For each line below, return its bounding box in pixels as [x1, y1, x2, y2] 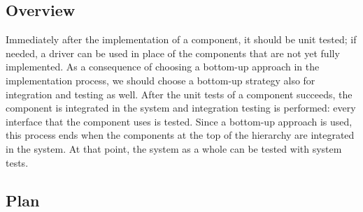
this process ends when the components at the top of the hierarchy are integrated [6, 128, 355, 142]
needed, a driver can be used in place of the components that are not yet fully [6, 45, 340, 60]
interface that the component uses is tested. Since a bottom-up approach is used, [6, 114, 353, 128]
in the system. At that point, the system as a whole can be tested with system [6, 141, 342, 156]
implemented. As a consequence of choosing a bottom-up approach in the [6, 59, 320, 74]
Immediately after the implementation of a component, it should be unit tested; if [6, 32, 357, 47]
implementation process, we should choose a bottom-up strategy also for [6, 73, 315, 87]
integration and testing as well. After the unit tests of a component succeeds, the [6, 86, 353, 101]
